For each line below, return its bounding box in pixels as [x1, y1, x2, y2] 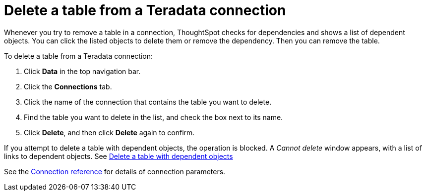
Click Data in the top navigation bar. [24, 67, 141, 76]
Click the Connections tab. [24, 82, 112, 91]
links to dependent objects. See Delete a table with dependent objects [4, 152, 233, 160]
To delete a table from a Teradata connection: [4, 51, 153, 60]
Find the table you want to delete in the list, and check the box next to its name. [24, 113, 283, 121]
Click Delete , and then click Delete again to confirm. [24, 128, 195, 137]
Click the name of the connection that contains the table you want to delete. [24, 97, 272, 106]
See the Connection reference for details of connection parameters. [4, 167, 226, 176]
